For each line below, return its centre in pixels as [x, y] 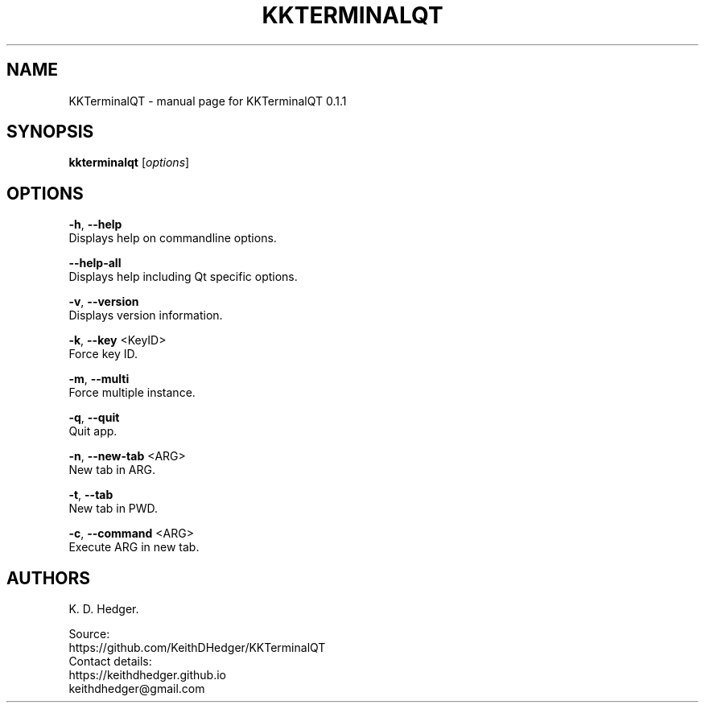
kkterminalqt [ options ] [129, 163]
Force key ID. [103, 354]
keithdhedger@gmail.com [137, 689]
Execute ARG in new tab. [134, 547]
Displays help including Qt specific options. [183, 277]
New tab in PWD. [113, 509]
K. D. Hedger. [104, 609]
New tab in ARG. [112, 470]
